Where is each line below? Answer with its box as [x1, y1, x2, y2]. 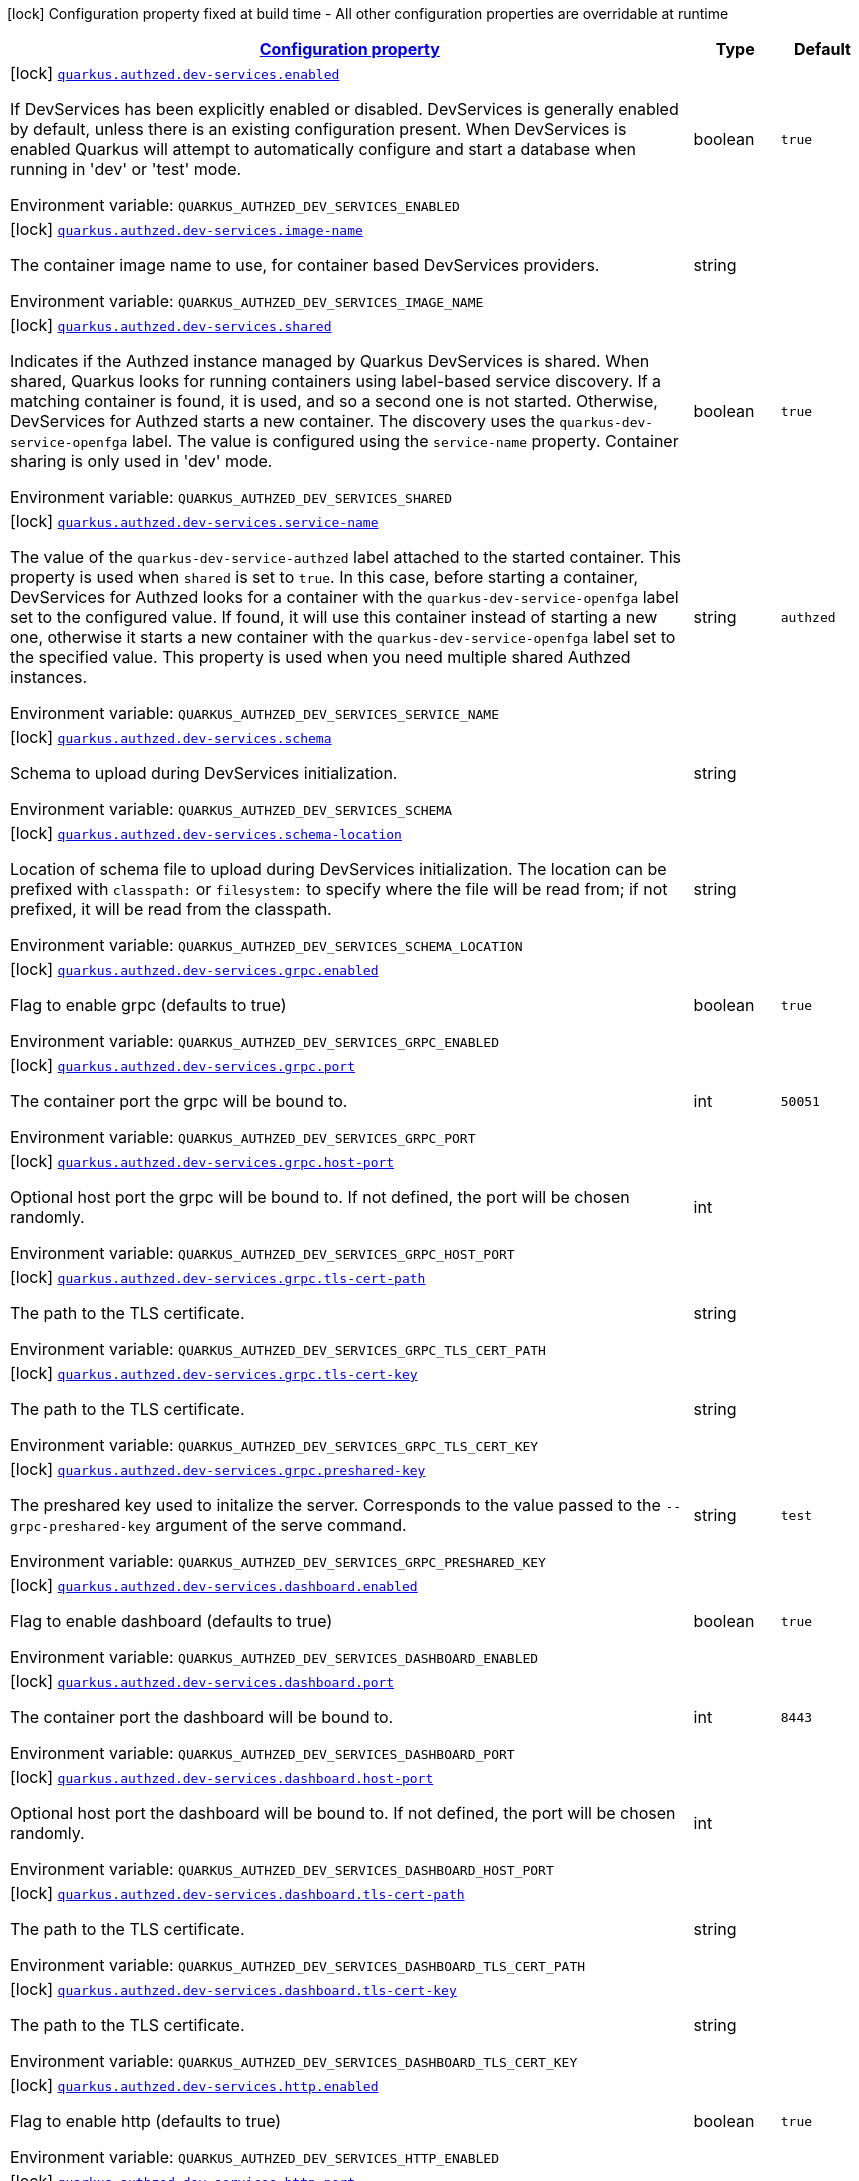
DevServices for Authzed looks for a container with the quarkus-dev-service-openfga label [10, 587, 679, 607]
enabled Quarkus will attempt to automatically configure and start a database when [10, 139, 637, 159]
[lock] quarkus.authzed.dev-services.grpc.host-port [10, 1151, 395, 1171]
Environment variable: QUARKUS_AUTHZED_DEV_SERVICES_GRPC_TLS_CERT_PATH [10, 1339, 546, 1359]
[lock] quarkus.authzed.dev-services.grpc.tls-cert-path [10, 1267, 426, 1287]
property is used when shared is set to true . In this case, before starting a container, [10, 567, 639, 587]
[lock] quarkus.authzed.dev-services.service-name [10, 511, 379, 531]
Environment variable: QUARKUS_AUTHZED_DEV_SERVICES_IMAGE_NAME [10, 291, 484, 311]
